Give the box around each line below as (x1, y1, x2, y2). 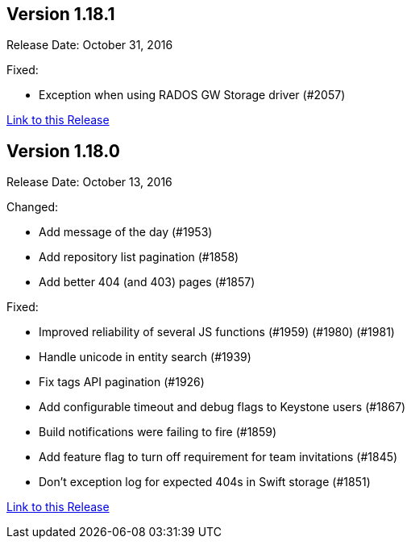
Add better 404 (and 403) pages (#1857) (39, 275, 255, 289)
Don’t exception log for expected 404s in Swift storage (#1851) (39, 475, 371, 489)
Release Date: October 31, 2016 (6, 38, 173, 52)
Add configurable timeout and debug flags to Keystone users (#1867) (39, 400, 406, 414)
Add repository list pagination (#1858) (39, 250, 239, 264)
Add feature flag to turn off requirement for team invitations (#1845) (39, 450, 398, 464)
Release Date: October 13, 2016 (6, 175, 172, 189)
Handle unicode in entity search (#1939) (39, 350, 251, 364)
